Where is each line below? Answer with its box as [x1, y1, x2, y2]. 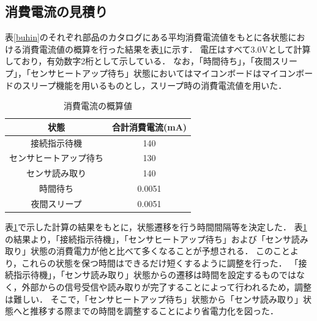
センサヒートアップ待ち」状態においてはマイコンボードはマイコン [30, 66, 296, 79]
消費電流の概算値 [64, 99, 133, 112]
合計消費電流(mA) [112, 120, 187, 133]
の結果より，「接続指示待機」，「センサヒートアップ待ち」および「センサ [5, 232, 291, 245]
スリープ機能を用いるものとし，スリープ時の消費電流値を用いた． [21, 78, 287, 91]
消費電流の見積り [5, 2, 108, 21]
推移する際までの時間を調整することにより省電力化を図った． [30, 304, 279, 317]
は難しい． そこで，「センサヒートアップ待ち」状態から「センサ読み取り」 [5, 292, 304, 305]
